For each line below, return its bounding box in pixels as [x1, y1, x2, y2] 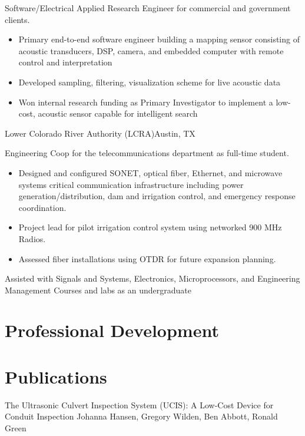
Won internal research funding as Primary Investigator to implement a [18, 95, 273, 108]
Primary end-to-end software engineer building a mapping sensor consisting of [18, 33, 300, 45]
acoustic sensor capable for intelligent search [38, 107, 198, 120]
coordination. [18, 201, 67, 213]
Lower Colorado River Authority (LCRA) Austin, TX [5, 127, 195, 139]
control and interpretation [18, 56, 112, 68]
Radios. [18, 232, 46, 245]
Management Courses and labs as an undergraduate [5, 283, 191, 296]
